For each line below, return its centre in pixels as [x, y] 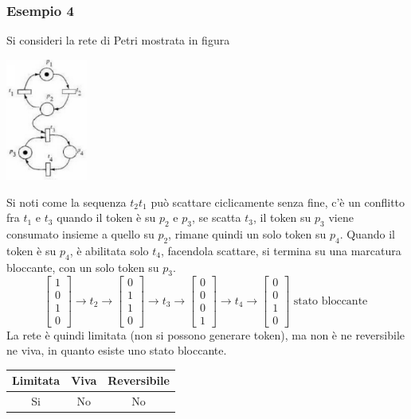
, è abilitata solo [109, 250]
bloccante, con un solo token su [83, 267]
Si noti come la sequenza [67, 202]
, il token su [282, 217]
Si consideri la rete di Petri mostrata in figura [118, 40]
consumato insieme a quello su [80, 233]
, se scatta [216, 217]
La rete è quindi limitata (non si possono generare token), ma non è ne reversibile [206, 334]
